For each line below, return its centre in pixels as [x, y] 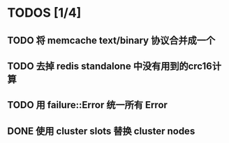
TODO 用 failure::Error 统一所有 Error [87, 105]
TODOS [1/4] [44, 13]
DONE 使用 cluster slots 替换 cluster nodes [101, 131]
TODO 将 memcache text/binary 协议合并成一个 [111, 40]
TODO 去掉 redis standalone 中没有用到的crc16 [110, 66]
